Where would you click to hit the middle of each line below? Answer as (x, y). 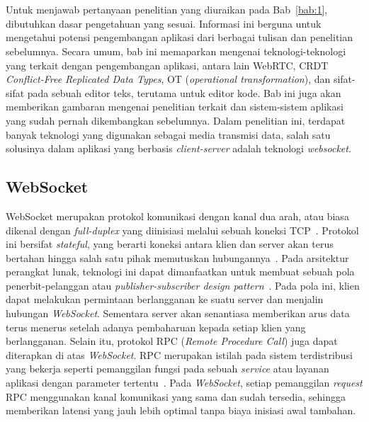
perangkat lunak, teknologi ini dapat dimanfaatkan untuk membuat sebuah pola (180, 272)
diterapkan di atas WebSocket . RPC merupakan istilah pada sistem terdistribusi (179, 354)
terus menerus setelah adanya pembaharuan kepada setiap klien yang (156, 327)
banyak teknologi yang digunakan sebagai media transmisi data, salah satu (168, 134)
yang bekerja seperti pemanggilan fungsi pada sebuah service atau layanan (168, 369)
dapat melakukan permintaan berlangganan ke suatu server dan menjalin (165, 299)
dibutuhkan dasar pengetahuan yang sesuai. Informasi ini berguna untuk (164, 23)
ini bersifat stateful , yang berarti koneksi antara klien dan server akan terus (170, 244)
